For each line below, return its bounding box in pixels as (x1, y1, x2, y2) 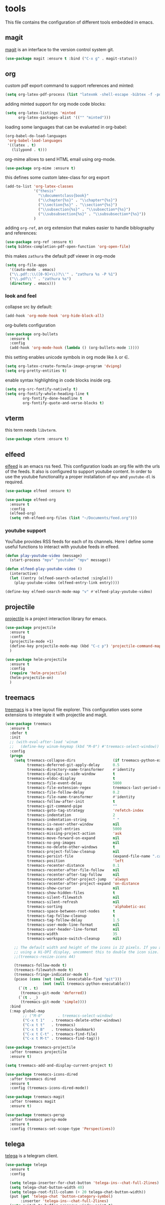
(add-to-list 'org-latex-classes (5, 184, 74, 189)
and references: (5, 230, 37, 236)
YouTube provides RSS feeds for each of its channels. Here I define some (5, 538, 154, 544)
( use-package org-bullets (5, 331, 58, 337)
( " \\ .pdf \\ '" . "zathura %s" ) (9, 276, 71, 281)
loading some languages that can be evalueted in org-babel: (5, 124, 127, 130)
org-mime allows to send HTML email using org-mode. (5, 156, 116, 162)
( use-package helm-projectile (5, 657, 67, 662)
